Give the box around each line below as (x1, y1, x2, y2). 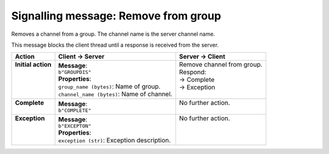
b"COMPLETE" (58, 107, 91, 113)
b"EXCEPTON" (58, 122, 91, 129)
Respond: (179, 68, 207, 76)
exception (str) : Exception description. (58, 136, 171, 144)
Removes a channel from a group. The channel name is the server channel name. (11, 30, 216, 38)
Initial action (15, 61, 52, 69)
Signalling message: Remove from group (11, 9, 222, 22)
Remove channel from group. (179, 61, 263, 69)
